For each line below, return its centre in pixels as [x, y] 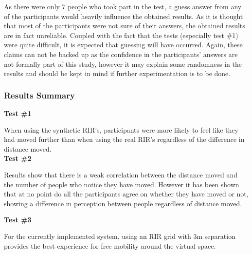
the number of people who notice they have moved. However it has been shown [122, 184]
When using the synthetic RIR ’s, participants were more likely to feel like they [121, 129]
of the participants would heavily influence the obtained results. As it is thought [124, 16]
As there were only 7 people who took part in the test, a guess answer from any [123, 6]
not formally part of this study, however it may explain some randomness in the [123, 64]
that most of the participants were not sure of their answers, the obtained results [125, 26]
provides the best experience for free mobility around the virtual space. [110, 245]
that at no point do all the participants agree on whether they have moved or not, [126, 194]
